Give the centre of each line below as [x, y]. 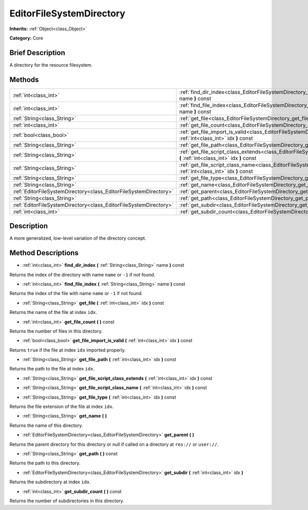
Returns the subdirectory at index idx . [50, 482]
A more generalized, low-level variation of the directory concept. [78, 238]
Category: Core [26, 38]
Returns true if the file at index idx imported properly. [68, 350]
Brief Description [37, 53]
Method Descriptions [44, 253]
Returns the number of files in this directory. [56, 331]
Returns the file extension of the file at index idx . [62, 407]
